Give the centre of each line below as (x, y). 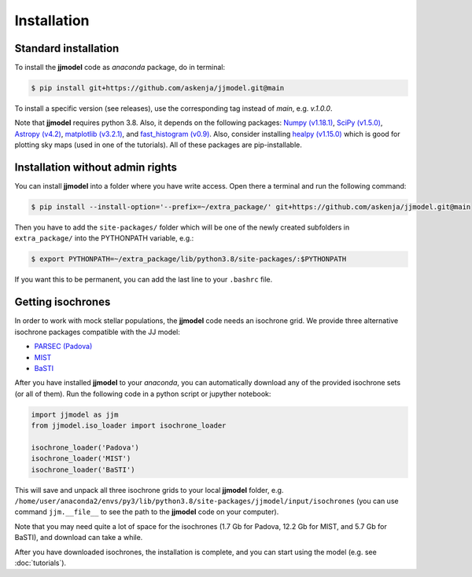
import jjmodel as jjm (75, 414)
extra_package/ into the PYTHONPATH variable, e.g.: (104, 238)
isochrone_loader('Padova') (85, 447)
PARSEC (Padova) (63, 347)
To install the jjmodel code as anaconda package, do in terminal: (120, 68)
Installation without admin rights (96, 168)
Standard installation (67, 48)
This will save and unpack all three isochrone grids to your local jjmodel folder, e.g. (149, 490)
